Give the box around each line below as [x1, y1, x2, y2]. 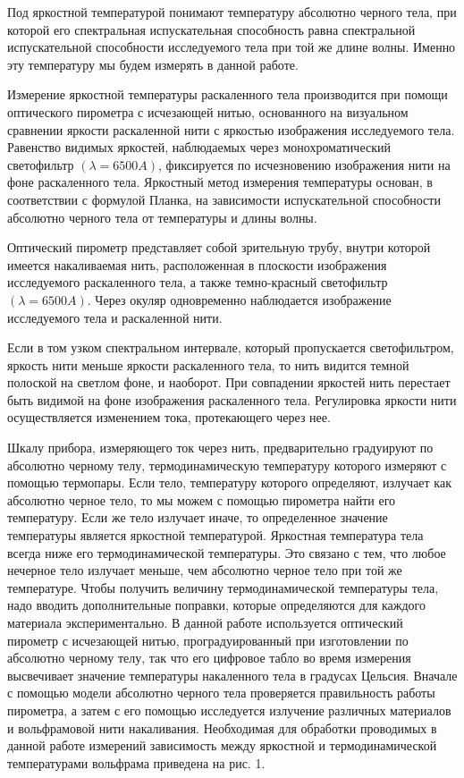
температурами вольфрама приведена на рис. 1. [7, 753, 266, 772]
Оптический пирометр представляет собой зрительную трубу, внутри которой [7, 238, 431, 257]
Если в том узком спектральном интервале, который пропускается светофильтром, [7, 338, 454, 357]
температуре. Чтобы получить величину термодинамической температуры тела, [7, 578, 439, 596]
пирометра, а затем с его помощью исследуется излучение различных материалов [7, 700, 451, 719]
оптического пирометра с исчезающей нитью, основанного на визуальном [7, 102, 409, 121]
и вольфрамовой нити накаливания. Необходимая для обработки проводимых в [7, 718, 437, 737]
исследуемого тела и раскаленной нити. [7, 308, 223, 326]
